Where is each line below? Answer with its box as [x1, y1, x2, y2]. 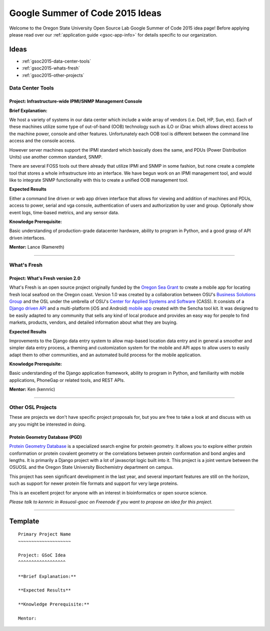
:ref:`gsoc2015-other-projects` [21, 72, 84, 78]
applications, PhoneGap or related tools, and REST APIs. [9, 377, 125, 383]
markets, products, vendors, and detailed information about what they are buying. [9, 319, 177, 325]
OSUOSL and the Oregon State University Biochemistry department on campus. [9, 464, 173, 470]
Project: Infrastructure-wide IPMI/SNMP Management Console [9, 98, 142, 105]
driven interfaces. [9, 235, 46, 241]
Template [9, 517, 39, 525]
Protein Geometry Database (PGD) [9, 434, 82, 440]
